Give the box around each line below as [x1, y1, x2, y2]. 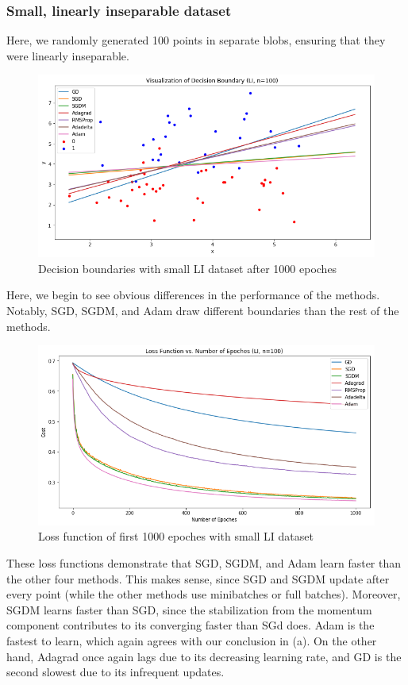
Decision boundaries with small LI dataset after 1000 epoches [38, 260, 337, 276]
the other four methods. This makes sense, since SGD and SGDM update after [6, 570, 390, 587]
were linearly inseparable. [6, 47, 129, 63]
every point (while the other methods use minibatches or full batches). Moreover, [6, 586, 401, 602]
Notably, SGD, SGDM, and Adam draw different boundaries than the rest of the [6, 302, 399, 318]
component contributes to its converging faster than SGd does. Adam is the [6, 617, 375, 633]
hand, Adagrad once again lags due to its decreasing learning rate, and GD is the [6, 648, 402, 664]
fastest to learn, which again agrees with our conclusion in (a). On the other [6, 632, 377, 648]
